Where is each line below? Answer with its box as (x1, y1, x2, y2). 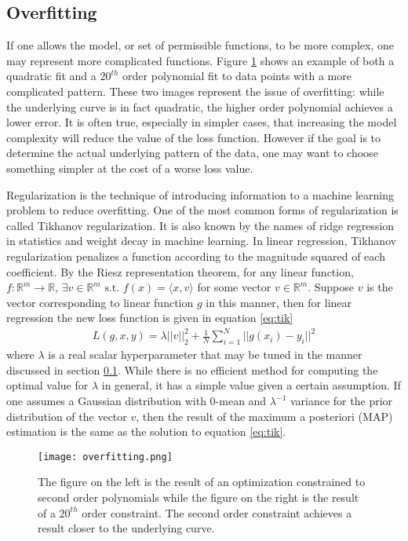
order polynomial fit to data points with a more (122, 68, 352, 84)
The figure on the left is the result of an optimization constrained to (38, 473, 366, 490)
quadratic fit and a (6, 68, 97, 84)
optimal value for (6, 377, 89, 393)
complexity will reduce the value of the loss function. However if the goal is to (6, 129, 381, 145)
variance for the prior (290, 393, 393, 408)
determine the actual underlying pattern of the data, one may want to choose (6, 144, 378, 161)
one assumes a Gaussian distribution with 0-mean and (6, 393, 267, 408)
